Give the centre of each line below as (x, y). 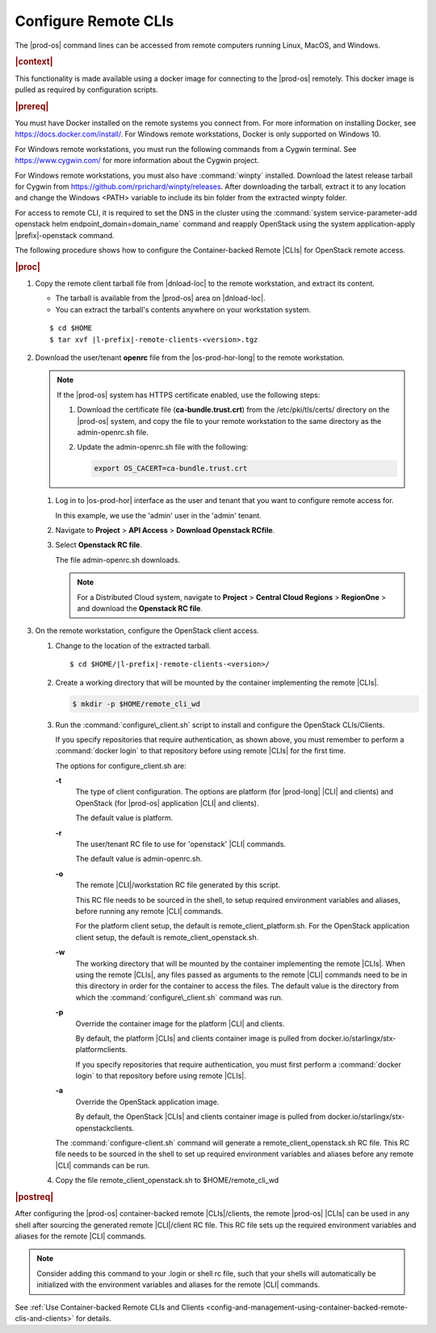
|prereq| (32, 107)
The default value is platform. (124, 818)
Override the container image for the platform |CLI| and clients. (180, 1023)
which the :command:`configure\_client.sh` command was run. (179, 997)
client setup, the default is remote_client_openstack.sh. (167, 937)
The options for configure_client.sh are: (121, 765)
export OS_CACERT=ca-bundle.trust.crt (171, 469)
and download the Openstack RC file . (140, 608)
